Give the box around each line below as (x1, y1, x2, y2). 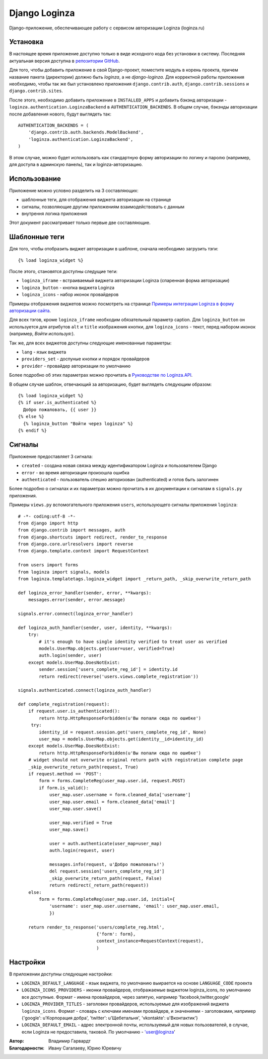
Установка (9, 38, 44, 46)
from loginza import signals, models (18, 569, 110, 575)
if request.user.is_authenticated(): (28, 708, 120, 714)
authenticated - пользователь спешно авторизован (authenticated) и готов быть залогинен (21, 476, 219, 482)
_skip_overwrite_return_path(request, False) (49, 875, 162, 881)
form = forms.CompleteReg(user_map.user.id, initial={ (39, 896, 175, 902)
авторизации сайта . (9, 308, 51, 314)
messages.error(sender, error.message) (28, 597, 126, 603)
